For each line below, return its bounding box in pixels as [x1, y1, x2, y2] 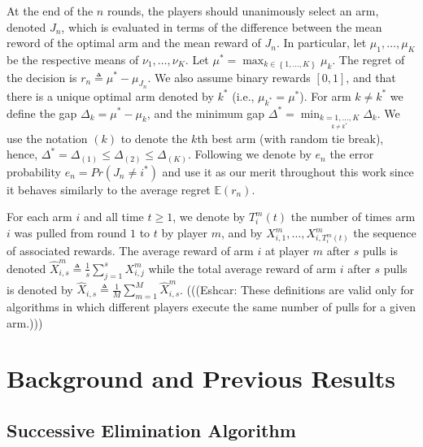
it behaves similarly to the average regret [7, 180, 211, 197]
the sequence [353, 224, 416, 241]
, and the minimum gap [146, 104, 265, 121]
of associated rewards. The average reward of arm [7, 242, 254, 259]
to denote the [120, 129, 188, 146]
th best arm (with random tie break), [197, 129, 384, 146]
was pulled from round [14, 224, 127, 241]
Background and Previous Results [7, 362, 396, 395]
